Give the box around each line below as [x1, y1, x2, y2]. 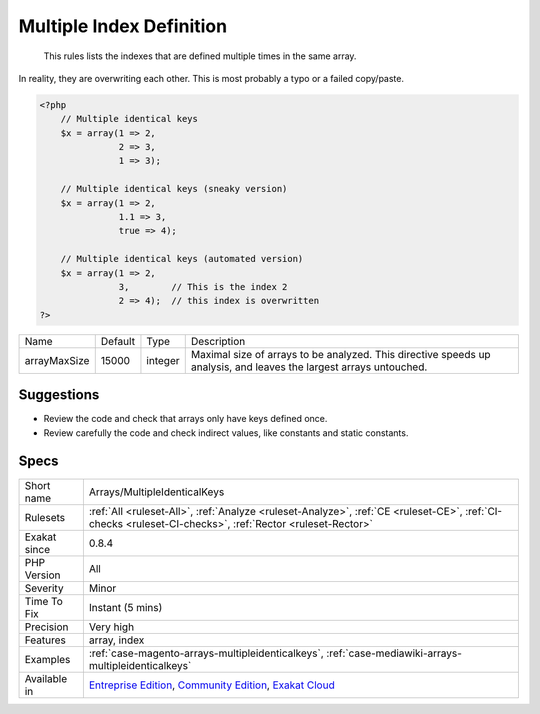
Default [100, 334, 135, 348]
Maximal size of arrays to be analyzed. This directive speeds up [190, 347, 491, 361]
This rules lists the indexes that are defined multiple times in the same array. [43, 50, 357, 62]
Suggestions [18, 386, 100, 404]
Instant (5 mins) [88, 600, 163, 614]
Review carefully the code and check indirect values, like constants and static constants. [43, 426, 409, 439]
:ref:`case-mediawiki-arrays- [326, 646, 462, 660]
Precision [24, 620, 69, 634]
